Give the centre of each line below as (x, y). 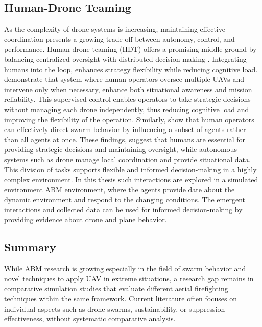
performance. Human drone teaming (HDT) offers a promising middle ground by (130, 49)
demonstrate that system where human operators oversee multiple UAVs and (124, 79)
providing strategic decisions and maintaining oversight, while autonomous (121, 149)
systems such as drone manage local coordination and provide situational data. (127, 159)
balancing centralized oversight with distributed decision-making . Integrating (125, 59)
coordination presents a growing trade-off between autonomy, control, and (120, 39)
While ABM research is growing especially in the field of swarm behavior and (125, 268)
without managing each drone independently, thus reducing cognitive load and (127, 109)
